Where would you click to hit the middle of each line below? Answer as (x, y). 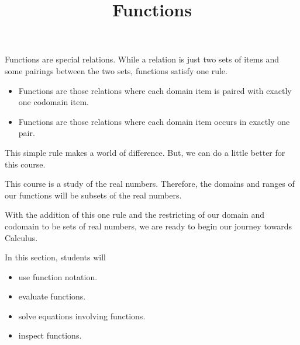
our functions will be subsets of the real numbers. (93, 195)
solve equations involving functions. (82, 316)
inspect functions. (50, 335)
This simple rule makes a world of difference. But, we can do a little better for (145, 152)
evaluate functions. (52, 296)
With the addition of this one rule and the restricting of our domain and (135, 215)
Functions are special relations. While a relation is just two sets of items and (142, 59)
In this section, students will (55, 257)
